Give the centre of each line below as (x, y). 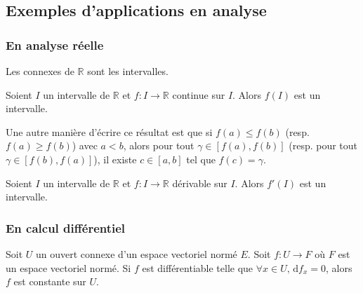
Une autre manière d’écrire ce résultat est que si (109, 131)
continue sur (199, 94)
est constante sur (50, 281)
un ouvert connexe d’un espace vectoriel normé (137, 253)
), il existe (115, 159)
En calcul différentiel (66, 227)
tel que (201, 159)
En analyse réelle (55, 45)
